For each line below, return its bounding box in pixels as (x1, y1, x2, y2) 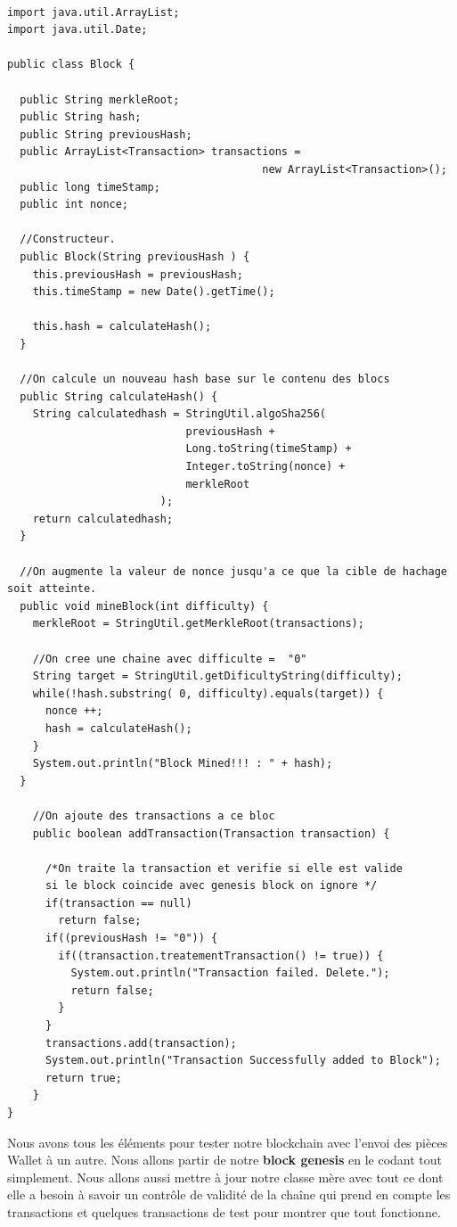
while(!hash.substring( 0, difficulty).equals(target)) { (32, 687, 384, 700)
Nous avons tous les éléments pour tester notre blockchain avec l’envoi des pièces (7, 1132, 448, 1151)
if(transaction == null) (45, 896, 192, 910)
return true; (45, 1071, 122, 1084)
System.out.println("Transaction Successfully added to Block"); (45, 1054, 441, 1067)
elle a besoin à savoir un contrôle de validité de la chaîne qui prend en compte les (7, 1185, 451, 1204)
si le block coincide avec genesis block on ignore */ (45, 879, 378, 893)
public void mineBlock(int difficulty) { (20, 599, 269, 613)
